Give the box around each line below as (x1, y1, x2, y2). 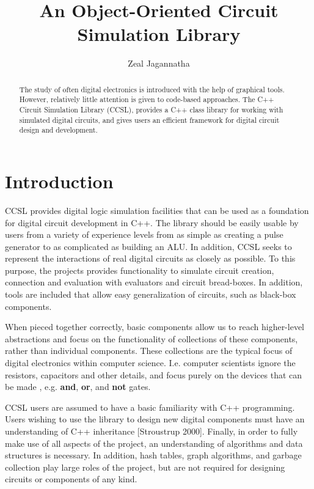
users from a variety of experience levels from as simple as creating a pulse (5, 228, 283, 241)
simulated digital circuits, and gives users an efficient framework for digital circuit (19, 114, 280, 125)
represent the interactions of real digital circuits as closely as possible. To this (5, 252, 296, 265)
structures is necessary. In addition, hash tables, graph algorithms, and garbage (5, 449, 302, 461)
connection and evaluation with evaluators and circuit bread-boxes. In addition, (5, 276, 303, 289)
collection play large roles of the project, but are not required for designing (5, 460, 285, 473)
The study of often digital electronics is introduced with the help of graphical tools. (19, 84, 285, 94)
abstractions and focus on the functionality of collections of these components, (5, 332, 298, 345)
